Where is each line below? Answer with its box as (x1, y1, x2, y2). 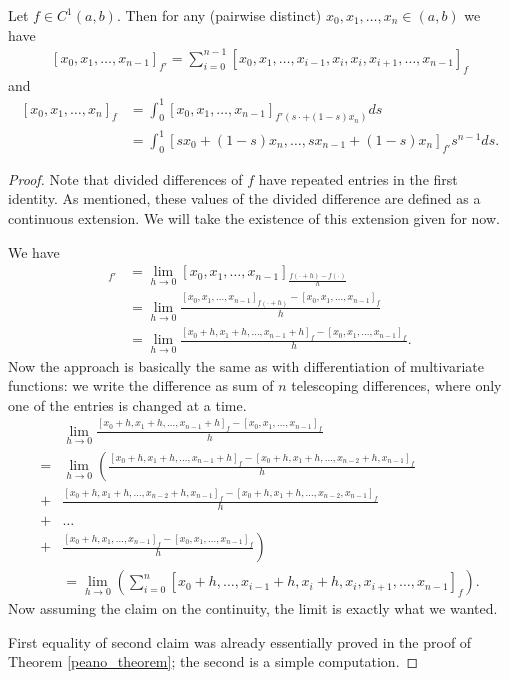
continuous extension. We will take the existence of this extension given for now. (8, 208, 500, 229)
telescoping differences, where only (291, 375, 502, 396)
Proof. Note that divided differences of (8, 168, 243, 189)
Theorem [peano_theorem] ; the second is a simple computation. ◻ (8, 651, 419, 672)
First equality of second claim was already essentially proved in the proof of (8, 631, 472, 652)
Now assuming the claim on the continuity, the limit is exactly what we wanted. (8, 598, 498, 619)
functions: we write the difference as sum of (8, 375, 274, 396)
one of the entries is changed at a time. (8, 394, 247, 415)
